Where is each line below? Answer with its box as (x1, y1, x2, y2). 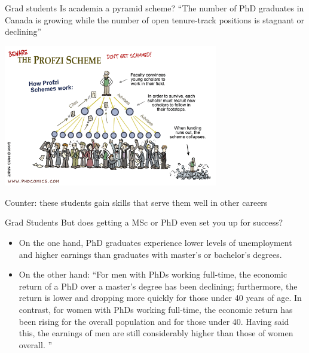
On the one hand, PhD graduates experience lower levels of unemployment (19, 236, 292, 248)
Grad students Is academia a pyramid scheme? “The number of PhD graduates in (5, 2, 304, 14)
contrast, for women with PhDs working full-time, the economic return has (19, 303, 293, 315)
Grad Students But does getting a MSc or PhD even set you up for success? (5, 216, 283, 229)
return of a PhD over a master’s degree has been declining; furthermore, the (19, 279, 298, 292)
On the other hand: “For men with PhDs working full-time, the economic (19, 268, 287, 281)
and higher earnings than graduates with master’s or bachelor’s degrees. (19, 248, 282, 260)
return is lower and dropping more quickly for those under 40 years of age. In (19, 291, 302, 304)
